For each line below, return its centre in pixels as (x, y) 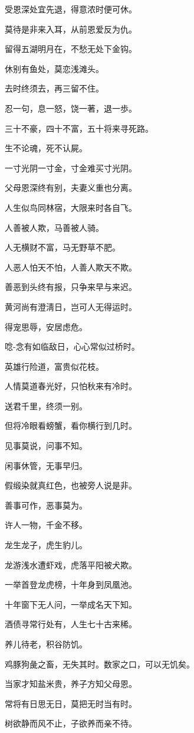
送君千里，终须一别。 (46, 405)
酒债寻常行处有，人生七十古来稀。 (71, 624)
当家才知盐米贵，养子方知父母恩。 (71, 684)
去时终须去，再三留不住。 (54, 88)
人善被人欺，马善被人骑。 (54, 227)
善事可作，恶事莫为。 (46, 505)
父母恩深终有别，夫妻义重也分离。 (71, 188)
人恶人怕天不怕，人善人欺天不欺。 (71, 267)
